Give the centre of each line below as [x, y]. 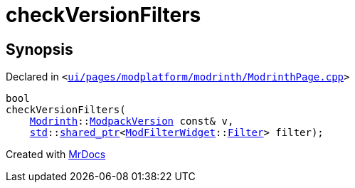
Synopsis [39, 49]
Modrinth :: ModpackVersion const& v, [132, 121]
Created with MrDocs [56, 155]
